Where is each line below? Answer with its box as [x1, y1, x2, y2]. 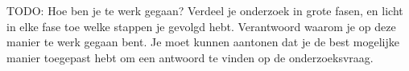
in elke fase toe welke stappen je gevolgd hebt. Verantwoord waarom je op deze [6, 18, 396, 34]
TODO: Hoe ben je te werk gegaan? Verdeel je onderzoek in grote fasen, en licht [6, 2, 403, 19]
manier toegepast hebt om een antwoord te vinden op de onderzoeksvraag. [6, 49, 374, 65]
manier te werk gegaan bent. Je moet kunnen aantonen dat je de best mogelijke [6, 34, 399, 50]
